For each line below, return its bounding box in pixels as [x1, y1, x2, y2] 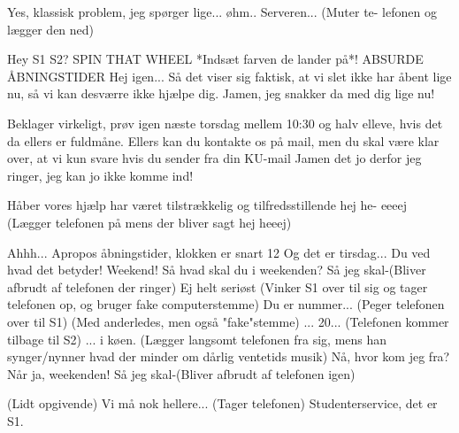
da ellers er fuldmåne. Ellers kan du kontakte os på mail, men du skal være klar [7, 131, 440, 150]
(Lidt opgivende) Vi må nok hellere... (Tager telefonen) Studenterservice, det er [7, 394, 438, 413]
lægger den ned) [7, 19, 95, 38]
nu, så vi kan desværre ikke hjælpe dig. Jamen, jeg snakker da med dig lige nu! [7, 84, 435, 103]
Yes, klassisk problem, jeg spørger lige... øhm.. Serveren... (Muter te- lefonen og [7, 3, 437, 20]
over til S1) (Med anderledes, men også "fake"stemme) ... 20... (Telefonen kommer [7, 312, 449, 330]
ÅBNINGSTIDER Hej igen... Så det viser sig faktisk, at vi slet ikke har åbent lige [7, 66, 452, 85]
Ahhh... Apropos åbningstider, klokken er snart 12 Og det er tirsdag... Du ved [7, 243, 431, 261]
